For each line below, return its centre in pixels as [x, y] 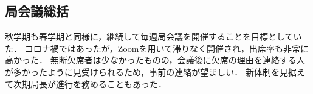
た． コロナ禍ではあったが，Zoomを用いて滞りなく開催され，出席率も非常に [157, 48]
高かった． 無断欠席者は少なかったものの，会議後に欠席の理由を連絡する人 [155, 60]
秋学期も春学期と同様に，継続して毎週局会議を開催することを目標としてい [153, 36]
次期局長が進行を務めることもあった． [90, 83]
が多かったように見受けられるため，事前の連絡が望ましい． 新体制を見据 [151, 71]
